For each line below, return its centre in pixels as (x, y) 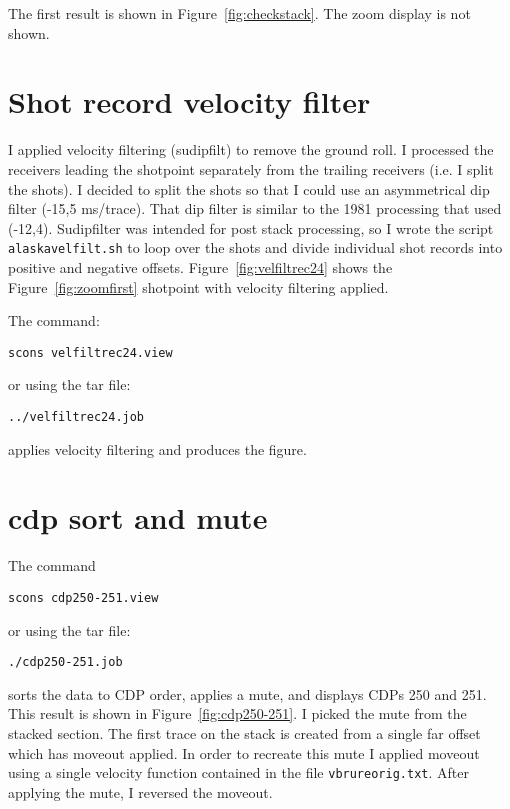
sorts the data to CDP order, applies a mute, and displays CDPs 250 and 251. (247, 693)
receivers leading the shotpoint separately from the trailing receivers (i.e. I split (251, 168)
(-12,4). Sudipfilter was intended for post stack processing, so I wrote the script (251, 227)
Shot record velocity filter (189, 101)
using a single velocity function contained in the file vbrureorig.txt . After (238, 772)
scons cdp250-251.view (83, 597)
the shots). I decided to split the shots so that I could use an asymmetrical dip (249, 188)
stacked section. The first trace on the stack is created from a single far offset (244, 733)
